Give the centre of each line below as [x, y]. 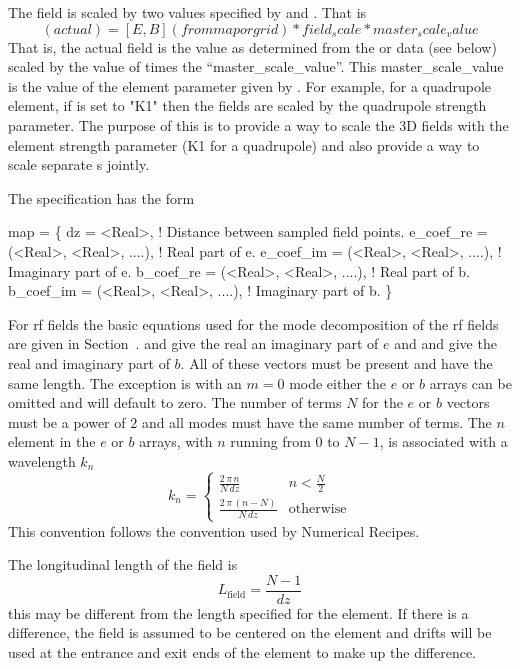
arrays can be [470, 382]
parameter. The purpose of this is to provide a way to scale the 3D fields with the [258, 124]
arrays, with [176, 441]
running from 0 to [285, 441]
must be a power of [67, 421]
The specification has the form [101, 197]
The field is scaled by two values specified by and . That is [187, 12]
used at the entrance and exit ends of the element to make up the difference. [242, 651]
